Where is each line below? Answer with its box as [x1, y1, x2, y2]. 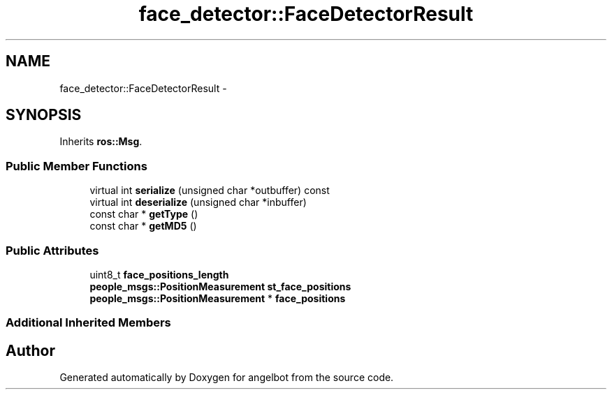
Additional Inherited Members [6, 315, 171, 330]
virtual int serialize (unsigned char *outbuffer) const [89, 184, 330, 197]
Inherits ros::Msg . [59, 135, 143, 148]
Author [6, 341, 55, 359]
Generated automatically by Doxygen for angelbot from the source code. [59, 371, 394, 384]
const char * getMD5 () [89, 220, 197, 232]
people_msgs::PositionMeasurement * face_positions [89, 292, 346, 304]
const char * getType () [89, 208, 198, 221]
